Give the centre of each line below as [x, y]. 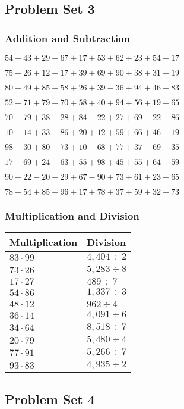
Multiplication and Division [72, 215]
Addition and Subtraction [68, 38]
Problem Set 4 [50, 399]
